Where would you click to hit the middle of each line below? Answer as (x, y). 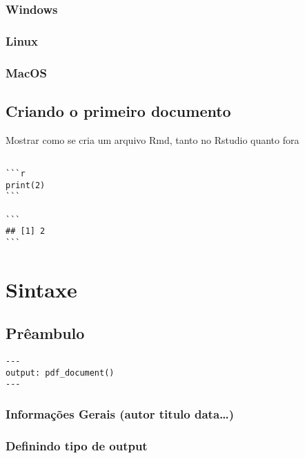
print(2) (26, 185)
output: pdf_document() (60, 373)
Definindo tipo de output (77, 445)
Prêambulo (45, 333)
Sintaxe (41, 289)
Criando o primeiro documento (118, 110)
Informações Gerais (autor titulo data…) (120, 414)
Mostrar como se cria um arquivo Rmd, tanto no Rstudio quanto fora (152, 139)
